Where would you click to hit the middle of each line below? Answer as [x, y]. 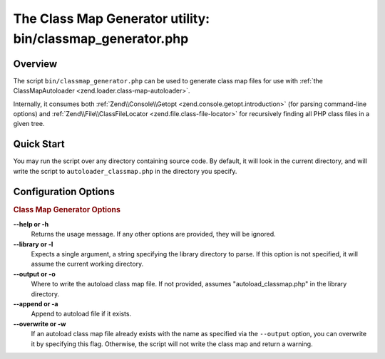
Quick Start [39, 144]
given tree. [29, 124]
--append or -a [36, 304]
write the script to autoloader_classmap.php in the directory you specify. [125, 171]
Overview [35, 64]
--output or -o [35, 274]
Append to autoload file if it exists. [81, 314]
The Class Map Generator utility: [112, 19]
